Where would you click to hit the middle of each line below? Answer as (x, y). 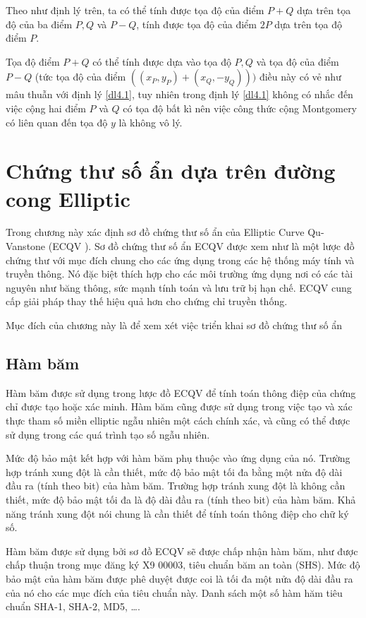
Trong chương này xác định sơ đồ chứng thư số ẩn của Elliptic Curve (155, 232)
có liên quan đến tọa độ (57, 122)
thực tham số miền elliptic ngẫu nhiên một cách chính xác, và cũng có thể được (178, 421)
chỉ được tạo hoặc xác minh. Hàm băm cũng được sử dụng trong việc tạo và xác (179, 406)
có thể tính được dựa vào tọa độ (162, 61)
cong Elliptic (68, 198)
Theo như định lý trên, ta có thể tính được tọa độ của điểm (135, 10)
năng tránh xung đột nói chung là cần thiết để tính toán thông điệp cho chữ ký (177, 513)
